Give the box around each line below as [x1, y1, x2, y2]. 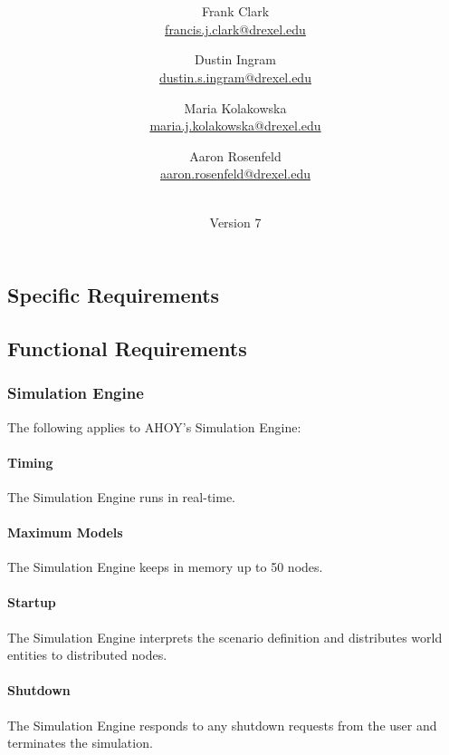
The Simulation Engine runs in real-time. [7, 487, 235, 506]
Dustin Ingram [195, 50, 276, 69]
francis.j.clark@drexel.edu [165, 19, 306, 38]
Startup [7, 593, 56, 612]
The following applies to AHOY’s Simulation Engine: [7, 417, 301, 436]
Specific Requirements [7, 281, 220, 309]
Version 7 [209, 212, 262, 231]
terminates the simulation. [7, 733, 153, 752]
